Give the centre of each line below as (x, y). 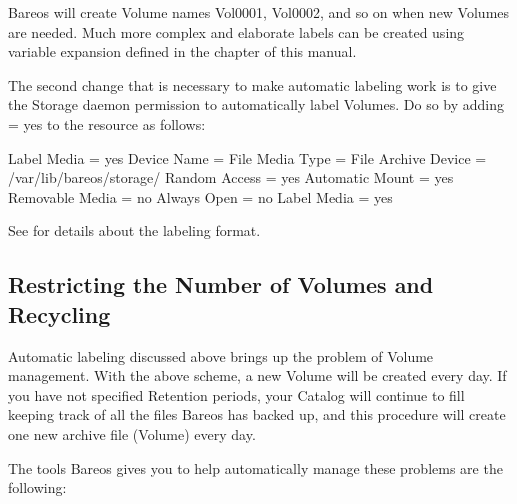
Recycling (59, 313)
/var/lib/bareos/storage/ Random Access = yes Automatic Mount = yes (231, 177)
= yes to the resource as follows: (107, 123)
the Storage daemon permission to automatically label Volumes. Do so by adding (256, 104)
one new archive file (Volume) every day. (132, 433)
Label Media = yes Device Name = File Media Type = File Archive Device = (247, 157)
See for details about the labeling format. (134, 230)
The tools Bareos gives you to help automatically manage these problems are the (255, 467)
